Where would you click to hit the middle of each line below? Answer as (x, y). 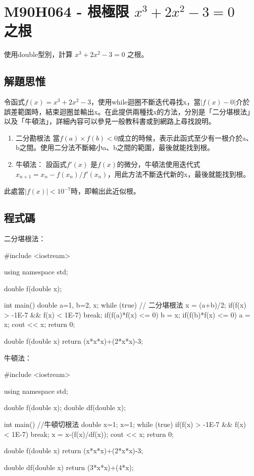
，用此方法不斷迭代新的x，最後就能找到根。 (179, 174)
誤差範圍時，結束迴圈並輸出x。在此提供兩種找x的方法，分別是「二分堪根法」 (127, 111)
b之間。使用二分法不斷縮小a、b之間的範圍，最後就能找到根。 (115, 147)
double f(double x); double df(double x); (65, 407)
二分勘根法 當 (38, 137)
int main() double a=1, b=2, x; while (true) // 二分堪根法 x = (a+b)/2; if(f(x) (125, 305)
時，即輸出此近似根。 (106, 191)
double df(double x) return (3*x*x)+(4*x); (69, 467)
